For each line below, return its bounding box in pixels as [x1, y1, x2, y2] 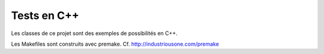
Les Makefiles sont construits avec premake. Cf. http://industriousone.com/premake [11, 40, 219, 47]
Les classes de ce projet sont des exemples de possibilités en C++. [11, 30, 178, 37]
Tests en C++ [11, 9, 79, 22]
